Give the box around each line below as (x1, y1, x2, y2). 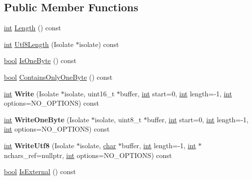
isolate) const (79, 39, 119, 49)
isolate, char (79, 140, 116, 150)
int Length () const (4, 22, 61, 33)
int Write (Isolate (4, 88, 59, 98)
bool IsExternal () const (4, 166, 76, 177)
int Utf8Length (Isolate (4, 39, 74, 49)
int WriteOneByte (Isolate (4, 114, 89, 124)
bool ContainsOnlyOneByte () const (4, 71, 113, 82)
